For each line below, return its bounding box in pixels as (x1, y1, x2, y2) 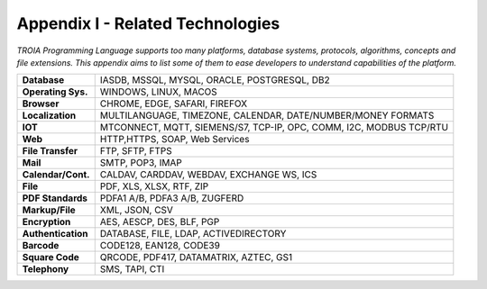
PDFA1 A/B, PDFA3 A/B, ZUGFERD (99, 192, 244, 204)
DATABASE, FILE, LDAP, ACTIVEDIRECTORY (99, 228, 287, 240)
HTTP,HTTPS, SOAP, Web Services (99, 133, 250, 146)
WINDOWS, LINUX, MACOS (99, 86, 218, 98)
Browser (22, 97, 60, 110)
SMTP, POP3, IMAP (99, 157, 182, 169)
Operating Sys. (22, 86, 88, 98)
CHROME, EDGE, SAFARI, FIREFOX (99, 97, 248, 110)
